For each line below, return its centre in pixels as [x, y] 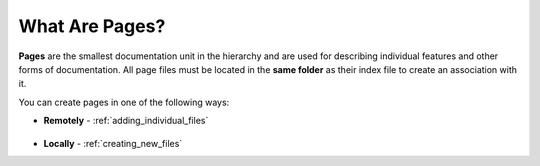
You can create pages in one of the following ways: [124, 102]
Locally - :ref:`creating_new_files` [113, 143]
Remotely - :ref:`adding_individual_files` [126, 121]
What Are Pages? [92, 26]
